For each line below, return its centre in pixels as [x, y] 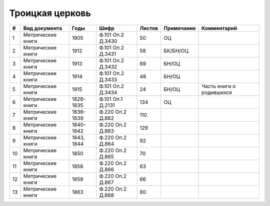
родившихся [217, 92]
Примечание [179, 28]
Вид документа [43, 28]
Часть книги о [219, 86]
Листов [149, 28]
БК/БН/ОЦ [176, 51]
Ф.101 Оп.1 [111, 99]
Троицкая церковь [50, 13]
